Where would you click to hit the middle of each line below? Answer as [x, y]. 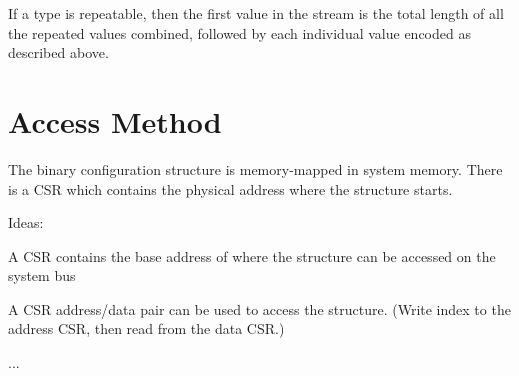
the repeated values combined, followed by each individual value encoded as [239, 32]
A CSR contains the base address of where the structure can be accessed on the [252, 255]
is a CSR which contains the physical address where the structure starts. [230, 188]
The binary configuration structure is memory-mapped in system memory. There [255, 168]
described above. [58, 52]
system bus [42, 275]
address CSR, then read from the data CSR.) [146, 328]
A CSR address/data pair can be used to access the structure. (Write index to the [259, 308]
